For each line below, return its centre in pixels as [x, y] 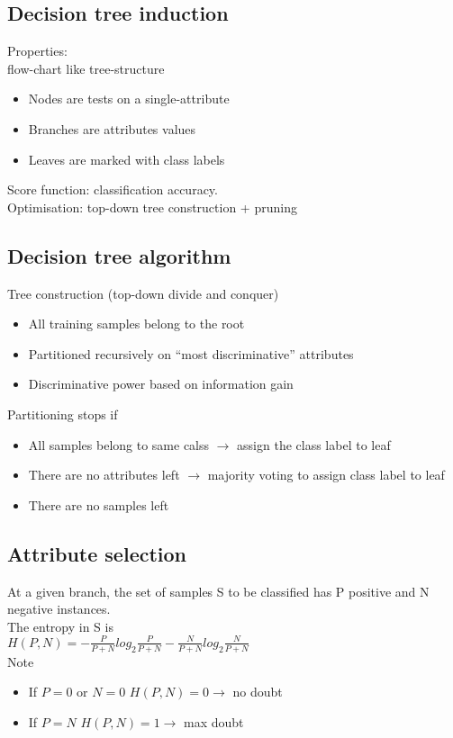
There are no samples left [99, 504]
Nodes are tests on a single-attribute [129, 99]
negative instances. [59, 609]
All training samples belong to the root [136, 324]
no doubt [258, 692]
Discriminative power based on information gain [161, 384]
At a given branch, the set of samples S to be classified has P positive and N [218, 591]
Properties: [37, 51]
